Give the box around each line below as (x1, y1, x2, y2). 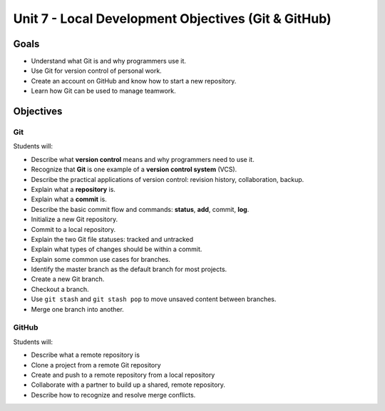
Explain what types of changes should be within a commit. (31, 245, 202, 253)
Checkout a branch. (31, 285, 89, 293)
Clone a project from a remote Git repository (31, 360, 161, 369)
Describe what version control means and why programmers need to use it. (31, 155, 255, 163)
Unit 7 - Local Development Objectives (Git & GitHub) (13, 11, 332, 26)
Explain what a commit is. (31, 195, 107, 203)
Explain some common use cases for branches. (31, 255, 171, 263)
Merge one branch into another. (31, 305, 124, 313)
